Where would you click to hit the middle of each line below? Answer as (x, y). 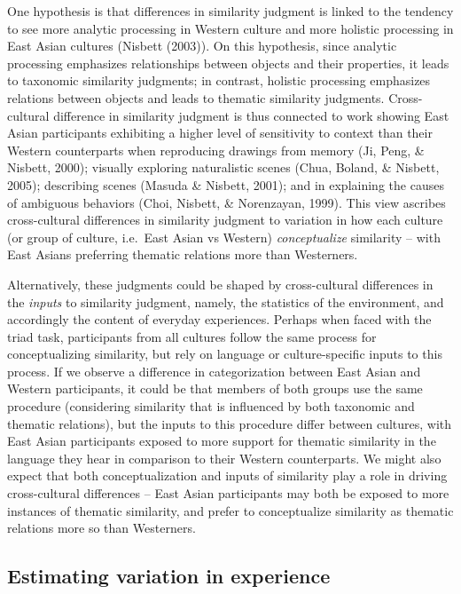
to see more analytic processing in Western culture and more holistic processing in (230, 28)
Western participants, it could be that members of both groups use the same (215, 388)
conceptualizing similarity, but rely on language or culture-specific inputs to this (225, 354)
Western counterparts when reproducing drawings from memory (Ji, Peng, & (216, 150)
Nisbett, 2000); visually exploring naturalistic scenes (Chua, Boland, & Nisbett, (223, 167)
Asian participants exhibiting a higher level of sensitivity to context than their (220, 133)
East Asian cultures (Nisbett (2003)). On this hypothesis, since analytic (202, 46)
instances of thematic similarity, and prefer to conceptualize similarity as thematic (230, 510)
